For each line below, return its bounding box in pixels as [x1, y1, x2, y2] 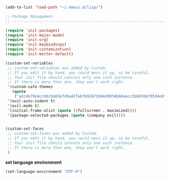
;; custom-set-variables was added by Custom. [7, 65, 108, 71]
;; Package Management [5, 14, 53, 19]
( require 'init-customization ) [5, 47, 71, 52]
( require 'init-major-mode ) [5, 33, 65, 38]
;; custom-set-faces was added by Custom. [7, 131, 99, 136]
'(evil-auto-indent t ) [7, 98, 56, 104]
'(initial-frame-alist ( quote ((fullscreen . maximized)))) [7, 108, 137, 113]
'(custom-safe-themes [7, 84, 53, 89]
